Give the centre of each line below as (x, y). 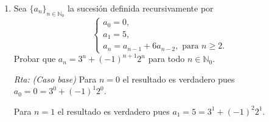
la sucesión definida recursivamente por (141, 8)
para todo (166, 59)
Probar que (35, 59)
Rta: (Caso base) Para (55, 79)
